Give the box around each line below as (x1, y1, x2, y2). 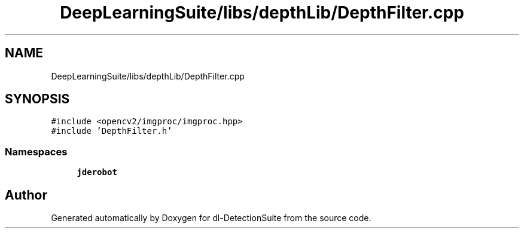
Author (5, 187, 47, 203)
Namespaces (5, 145, 68, 158)
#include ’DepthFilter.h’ (51, 126, 172, 136)
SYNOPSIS (5, 91, 70, 107)
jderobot (77, 167, 117, 177)
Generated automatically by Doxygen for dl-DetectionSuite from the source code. (51, 213, 371, 223)
